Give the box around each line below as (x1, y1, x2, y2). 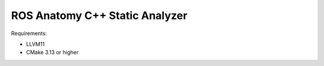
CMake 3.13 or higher (26, 49, 79, 56)
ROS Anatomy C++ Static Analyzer (11, 9, 188, 22)
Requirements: (11, 30, 47, 37)
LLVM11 (26, 40, 45, 48)
